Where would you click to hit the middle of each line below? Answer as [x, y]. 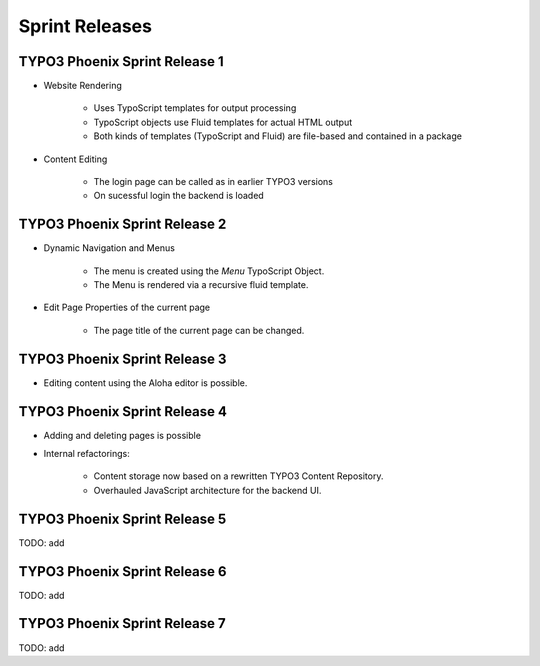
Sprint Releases [85, 26]
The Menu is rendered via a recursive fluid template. [201, 285]
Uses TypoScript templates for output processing [195, 108]
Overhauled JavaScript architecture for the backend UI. [207, 490]
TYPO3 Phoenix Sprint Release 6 [122, 571]
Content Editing [75, 159]
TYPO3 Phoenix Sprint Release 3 [122, 358]
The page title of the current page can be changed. [199, 330]
